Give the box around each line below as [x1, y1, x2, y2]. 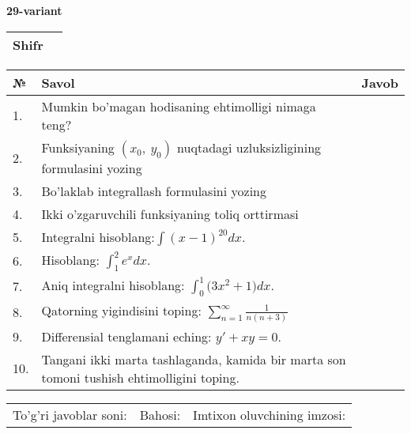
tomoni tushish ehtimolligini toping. [41, 368, 239, 387]
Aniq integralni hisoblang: [41, 275, 185, 294]
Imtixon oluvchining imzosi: [193, 405, 346, 424]
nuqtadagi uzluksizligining [177, 138, 322, 157]
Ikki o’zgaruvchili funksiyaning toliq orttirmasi [41, 204, 299, 223]
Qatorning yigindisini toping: [41, 300, 202, 319]
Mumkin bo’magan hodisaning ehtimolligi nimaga [41, 96, 316, 115]
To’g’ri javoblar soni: [13, 405, 127, 424]
